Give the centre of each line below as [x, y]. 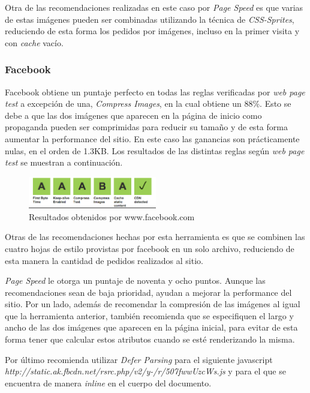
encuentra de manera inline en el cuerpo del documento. [108, 382]
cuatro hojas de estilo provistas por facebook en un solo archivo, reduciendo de [150, 248]
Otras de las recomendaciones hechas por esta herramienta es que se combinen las [155, 237]
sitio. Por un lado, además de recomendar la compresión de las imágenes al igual [153, 304]
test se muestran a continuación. [64, 162]
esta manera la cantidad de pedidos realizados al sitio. [104, 260]
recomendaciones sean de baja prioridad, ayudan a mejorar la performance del [148, 292]
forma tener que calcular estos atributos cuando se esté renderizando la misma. [150, 339]
